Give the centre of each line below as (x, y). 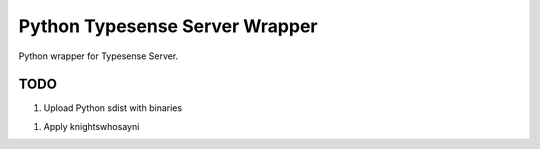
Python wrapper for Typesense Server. (98, 56)
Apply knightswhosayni (91, 126)
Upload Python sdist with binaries (113, 108)
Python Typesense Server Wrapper (168, 26)
